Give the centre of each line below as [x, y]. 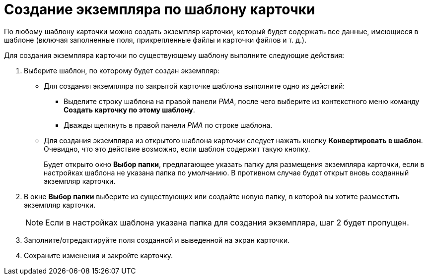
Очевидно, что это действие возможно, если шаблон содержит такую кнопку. [177, 149]
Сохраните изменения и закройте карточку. [98, 255]
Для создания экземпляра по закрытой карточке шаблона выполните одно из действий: [194, 86]
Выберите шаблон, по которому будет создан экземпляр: [122, 70]
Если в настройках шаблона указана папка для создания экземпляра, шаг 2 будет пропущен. [227, 222]
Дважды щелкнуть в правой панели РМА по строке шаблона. [168, 125]
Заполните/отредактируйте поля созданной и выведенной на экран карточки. [157, 240]
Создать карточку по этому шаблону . [129, 110]
